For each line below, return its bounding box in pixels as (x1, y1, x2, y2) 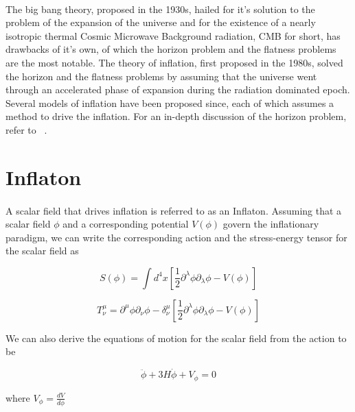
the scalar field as (5, 243, 79, 258)
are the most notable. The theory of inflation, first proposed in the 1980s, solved (5, 55, 343, 69)
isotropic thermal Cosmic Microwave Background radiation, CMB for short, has (5, 28, 341, 43)
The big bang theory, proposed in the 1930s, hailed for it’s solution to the (5, 1, 315, 16)
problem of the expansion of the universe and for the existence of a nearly (5, 15, 316, 29)
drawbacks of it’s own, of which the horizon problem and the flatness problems (5, 42, 336, 56)
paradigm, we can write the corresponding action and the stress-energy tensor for (5, 230, 347, 244)
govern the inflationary (222, 217, 319, 231)
